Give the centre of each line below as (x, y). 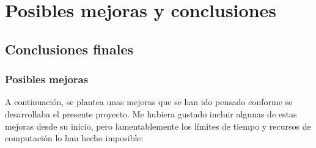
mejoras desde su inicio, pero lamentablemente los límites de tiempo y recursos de (158, 126)
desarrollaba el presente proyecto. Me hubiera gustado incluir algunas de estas (151, 113)
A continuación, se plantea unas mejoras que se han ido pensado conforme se (149, 102)
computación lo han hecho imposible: (74, 138)
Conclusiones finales (69, 49)
